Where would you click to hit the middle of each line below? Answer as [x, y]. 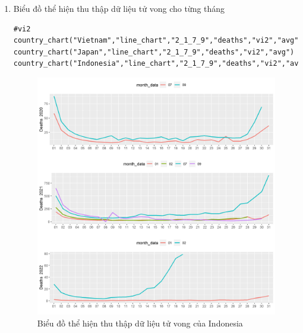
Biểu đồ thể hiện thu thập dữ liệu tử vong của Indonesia [140, 323]
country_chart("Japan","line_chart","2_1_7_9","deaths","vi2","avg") [154, 52]
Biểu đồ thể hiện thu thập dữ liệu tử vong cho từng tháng [119, 8]
